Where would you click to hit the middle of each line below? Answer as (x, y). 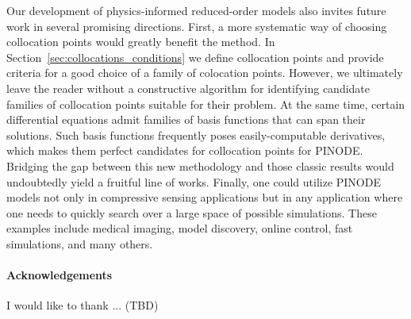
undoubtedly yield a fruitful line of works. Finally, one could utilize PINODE (194, 181)
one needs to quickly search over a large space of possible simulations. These (192, 212)
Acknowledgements (60, 275)
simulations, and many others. (80, 243)
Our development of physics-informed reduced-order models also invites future (196, 10)
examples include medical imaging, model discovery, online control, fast (180, 228)
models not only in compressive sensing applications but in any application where (205, 197)
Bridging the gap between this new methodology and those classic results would (200, 165)
